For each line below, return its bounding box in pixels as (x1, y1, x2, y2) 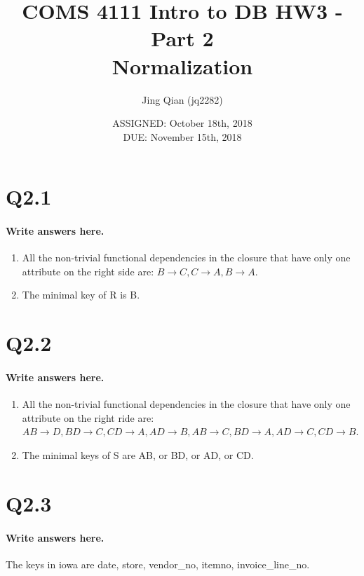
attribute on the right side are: (22, 263, 154, 278)
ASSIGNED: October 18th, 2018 (112, 116, 252, 130)
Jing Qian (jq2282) (142, 92, 223, 107)
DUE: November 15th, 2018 (123, 129, 242, 144)
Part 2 (151, 24, 214, 53)
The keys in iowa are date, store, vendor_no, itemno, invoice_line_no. (6, 556, 310, 571)
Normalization (112, 51, 253, 80)
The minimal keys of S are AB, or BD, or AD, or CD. (22, 448, 254, 462)
